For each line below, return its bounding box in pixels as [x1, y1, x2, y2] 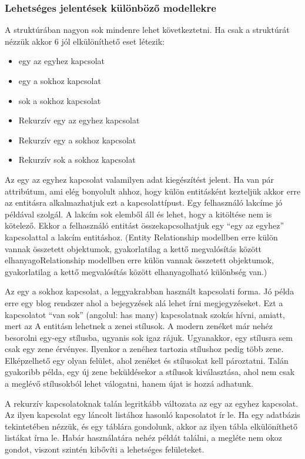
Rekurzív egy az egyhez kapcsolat [18, 114, 140, 126]
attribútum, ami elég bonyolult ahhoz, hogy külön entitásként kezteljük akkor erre [5, 185, 301, 197]
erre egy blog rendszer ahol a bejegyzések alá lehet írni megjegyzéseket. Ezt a [5, 296, 283, 309]
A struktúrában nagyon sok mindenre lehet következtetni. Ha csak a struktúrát [5, 24, 290, 36]
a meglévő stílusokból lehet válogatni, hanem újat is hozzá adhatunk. [5, 377, 253, 390]
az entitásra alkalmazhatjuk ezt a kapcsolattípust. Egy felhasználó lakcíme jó [5, 196, 283, 209]
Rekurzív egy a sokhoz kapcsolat [18, 133, 136, 146]
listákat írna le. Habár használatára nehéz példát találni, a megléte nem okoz [5, 431, 282, 444]
